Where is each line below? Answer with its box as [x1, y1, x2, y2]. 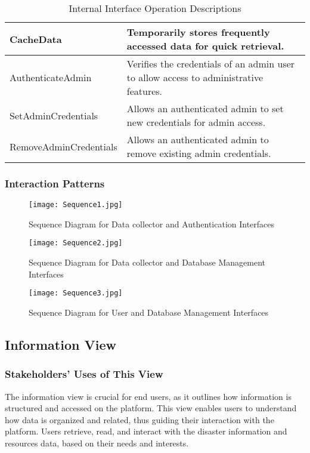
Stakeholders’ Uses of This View [5, 366, 163, 381]
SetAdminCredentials [10, 108, 98, 122]
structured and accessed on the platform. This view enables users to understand [5, 402, 297, 414]
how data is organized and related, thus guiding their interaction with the [5, 413, 274, 426]
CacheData [10, 32, 62, 46]
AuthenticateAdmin [10, 70, 92, 84]
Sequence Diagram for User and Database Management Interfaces [29, 306, 269, 318]
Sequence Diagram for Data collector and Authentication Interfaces [29, 217, 275, 230]
